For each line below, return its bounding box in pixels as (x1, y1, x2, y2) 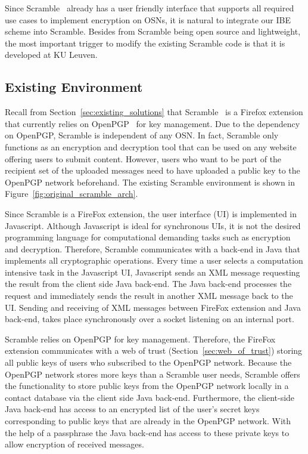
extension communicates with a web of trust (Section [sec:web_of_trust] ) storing (5, 344, 303, 357)
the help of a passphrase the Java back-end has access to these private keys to (5, 426, 290, 438)
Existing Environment (5, 78, 143, 96)
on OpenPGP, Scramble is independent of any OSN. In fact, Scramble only (5, 129, 279, 141)
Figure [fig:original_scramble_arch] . (5, 187, 138, 200)
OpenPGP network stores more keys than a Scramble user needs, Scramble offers (5, 367, 300, 380)
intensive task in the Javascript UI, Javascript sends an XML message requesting (5, 265, 300, 278)
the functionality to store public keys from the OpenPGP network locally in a (5, 379, 289, 392)
